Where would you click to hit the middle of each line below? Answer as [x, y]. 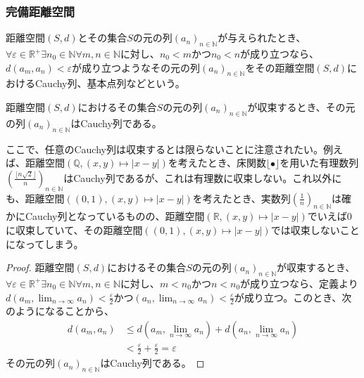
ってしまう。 [54, 243]
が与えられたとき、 [262, 38]
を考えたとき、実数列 [241, 198]
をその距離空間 [280, 67]
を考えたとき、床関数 [217, 163]
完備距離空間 [40, 11]
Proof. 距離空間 [40, 267]
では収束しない [305, 229]
